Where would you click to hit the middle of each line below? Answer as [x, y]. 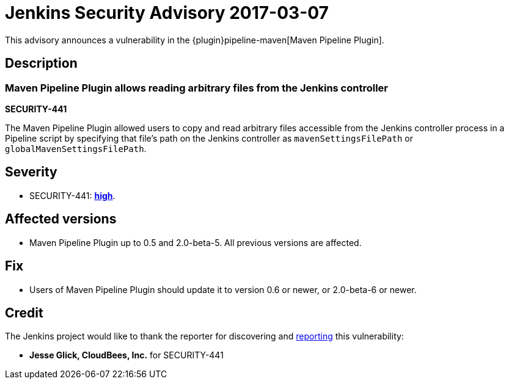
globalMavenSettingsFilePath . [76, 148]
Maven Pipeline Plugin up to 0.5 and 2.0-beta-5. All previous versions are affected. [196, 242]
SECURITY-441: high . [72, 195]
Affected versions [61, 219]
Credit [24, 313]
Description [41, 63]
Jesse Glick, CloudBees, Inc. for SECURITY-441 [126, 355]
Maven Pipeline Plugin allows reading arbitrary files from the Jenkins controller [197, 88]
